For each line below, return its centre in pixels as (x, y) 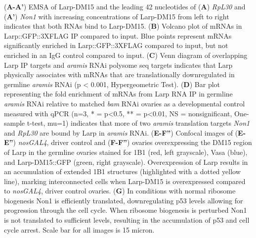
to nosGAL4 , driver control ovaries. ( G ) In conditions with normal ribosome (120, 191)
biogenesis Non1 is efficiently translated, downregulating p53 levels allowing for (124, 200)
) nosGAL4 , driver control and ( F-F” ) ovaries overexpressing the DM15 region (132, 142)
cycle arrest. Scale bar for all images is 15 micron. (79, 229)
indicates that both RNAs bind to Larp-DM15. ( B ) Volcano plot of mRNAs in (123, 26)
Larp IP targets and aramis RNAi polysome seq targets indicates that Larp (118, 65)
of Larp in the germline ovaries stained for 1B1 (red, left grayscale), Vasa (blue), (126, 152)
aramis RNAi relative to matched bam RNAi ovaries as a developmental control (125, 103)
